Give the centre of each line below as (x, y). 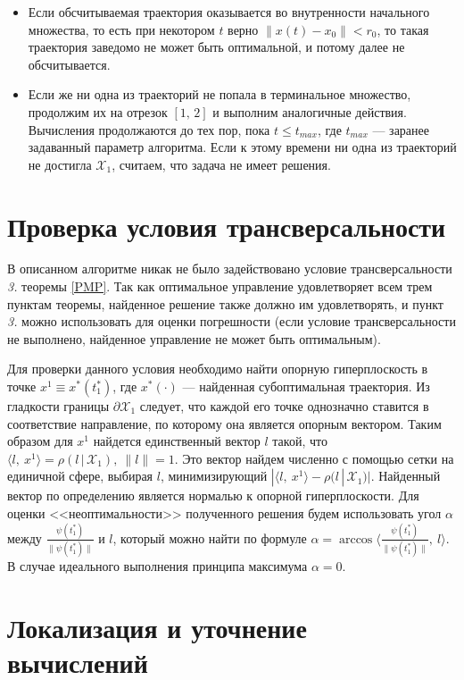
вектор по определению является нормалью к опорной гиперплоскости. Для (213, 495)
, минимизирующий (214, 476)
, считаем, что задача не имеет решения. (221, 164)
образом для (40, 441)
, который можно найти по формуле (210, 537)
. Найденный (406, 476)
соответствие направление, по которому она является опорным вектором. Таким (224, 423)
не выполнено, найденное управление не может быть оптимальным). (194, 338)
